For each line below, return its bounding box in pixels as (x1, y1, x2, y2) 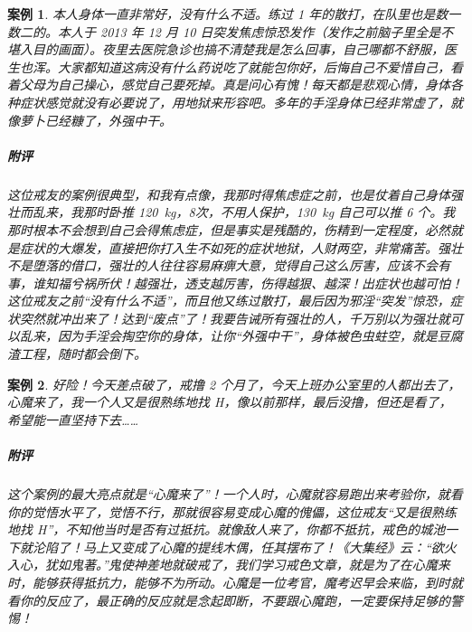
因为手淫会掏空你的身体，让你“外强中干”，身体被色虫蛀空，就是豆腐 (57, 326, 463, 345)
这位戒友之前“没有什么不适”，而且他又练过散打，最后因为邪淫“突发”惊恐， (7, 291, 450, 310)
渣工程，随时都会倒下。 (7, 344, 146, 363)
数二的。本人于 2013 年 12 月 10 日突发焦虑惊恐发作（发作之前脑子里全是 (7, 22, 441, 41)
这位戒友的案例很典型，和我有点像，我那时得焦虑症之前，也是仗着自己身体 (7, 184, 450, 203)
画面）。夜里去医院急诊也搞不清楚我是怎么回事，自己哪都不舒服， (57, 40, 444, 59)
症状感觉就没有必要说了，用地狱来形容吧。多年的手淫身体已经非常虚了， (19, 92, 450, 111)
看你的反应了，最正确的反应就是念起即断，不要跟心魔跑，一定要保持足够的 (7, 590, 450, 609)
